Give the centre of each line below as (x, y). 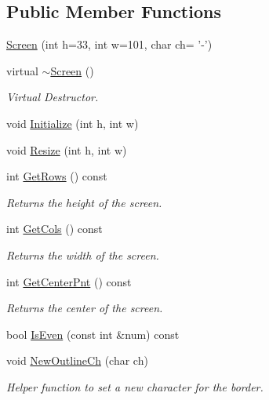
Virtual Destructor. (53, 97)
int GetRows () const (57, 176)
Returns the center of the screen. (85, 308)
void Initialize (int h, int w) (73, 123)
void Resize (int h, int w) (67, 149)
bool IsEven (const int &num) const (93, 334)
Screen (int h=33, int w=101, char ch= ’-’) (109, 44)
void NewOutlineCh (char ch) (77, 360)
